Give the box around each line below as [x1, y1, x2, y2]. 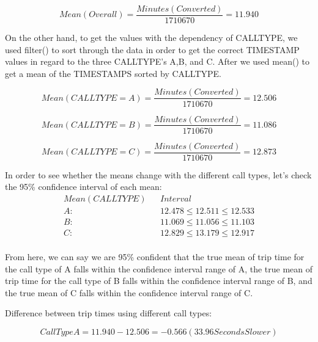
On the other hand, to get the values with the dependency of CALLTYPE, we [5, 31, 298, 44]
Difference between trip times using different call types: [5, 307, 212, 319]
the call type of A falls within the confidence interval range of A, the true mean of [5, 262, 313, 275]
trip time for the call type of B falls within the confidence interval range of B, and [5, 274, 312, 287]
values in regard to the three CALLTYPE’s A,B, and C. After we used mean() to [5, 55, 309, 68]
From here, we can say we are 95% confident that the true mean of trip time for [5, 250, 305, 263]
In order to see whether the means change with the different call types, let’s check [5, 168, 312, 181]
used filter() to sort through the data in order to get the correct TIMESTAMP [5, 43, 300, 56]
